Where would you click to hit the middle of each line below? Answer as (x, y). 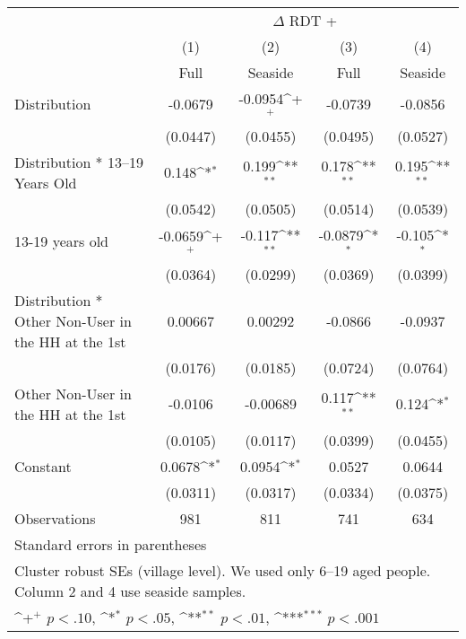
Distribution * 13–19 (79, 162)
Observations (55, 518)
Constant (43, 466)
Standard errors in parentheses (111, 544)
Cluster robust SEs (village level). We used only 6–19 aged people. (223, 570)
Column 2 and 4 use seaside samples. (130, 591)
